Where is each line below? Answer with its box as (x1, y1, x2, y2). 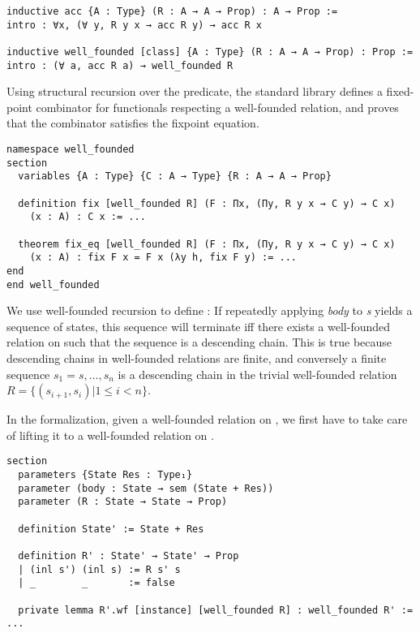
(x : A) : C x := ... (29, 211, 146, 223)
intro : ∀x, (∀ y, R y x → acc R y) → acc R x (6, 19, 262, 31)
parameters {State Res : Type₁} (18, 469, 193, 481)
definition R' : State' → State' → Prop (18, 550, 239, 562)
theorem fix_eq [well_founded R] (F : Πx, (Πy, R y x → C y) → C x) (18, 238, 396, 250)
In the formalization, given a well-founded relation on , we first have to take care (6, 411, 408, 428)
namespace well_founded (6, 144, 135, 156)
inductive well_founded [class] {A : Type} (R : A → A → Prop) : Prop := (6, 45, 414, 58)
